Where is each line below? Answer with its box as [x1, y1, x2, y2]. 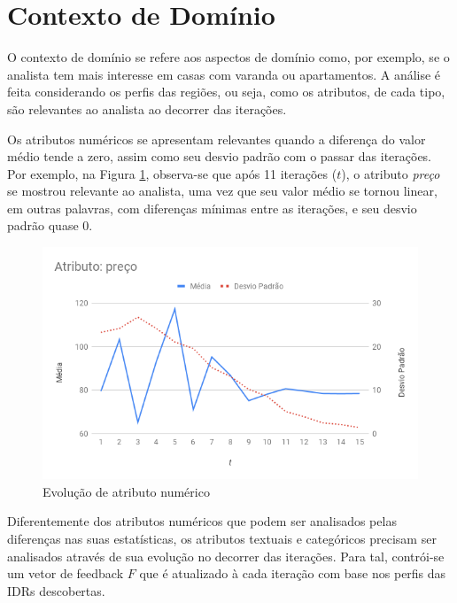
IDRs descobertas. [7, 581, 105, 599]
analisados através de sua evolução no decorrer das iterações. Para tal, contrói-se [7, 546, 445, 565]
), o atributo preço [341, 164, 440, 182]
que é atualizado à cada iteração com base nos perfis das [139, 564, 446, 583]
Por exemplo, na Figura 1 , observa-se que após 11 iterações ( [7, 164, 337, 182]
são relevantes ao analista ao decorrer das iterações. [7, 99, 287, 118]
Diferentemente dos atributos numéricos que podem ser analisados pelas [7, 512, 397, 530]
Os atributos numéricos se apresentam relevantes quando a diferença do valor [7, 129, 426, 148]
